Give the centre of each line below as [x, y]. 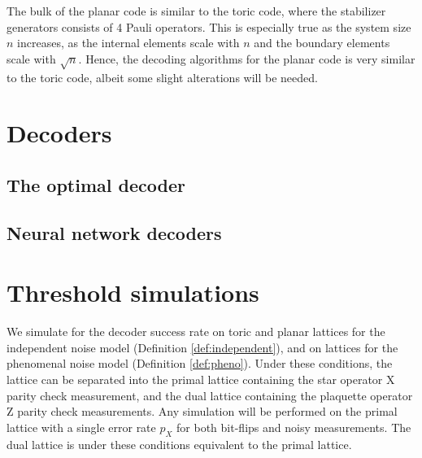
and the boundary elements [322, 43]
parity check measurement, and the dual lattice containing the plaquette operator [210, 395]
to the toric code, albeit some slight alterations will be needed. [162, 77]
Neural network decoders [114, 232]
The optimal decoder [96, 184]
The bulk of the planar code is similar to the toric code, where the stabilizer [196, 11]
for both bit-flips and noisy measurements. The [294, 427]
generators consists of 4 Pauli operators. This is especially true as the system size [209, 26]
